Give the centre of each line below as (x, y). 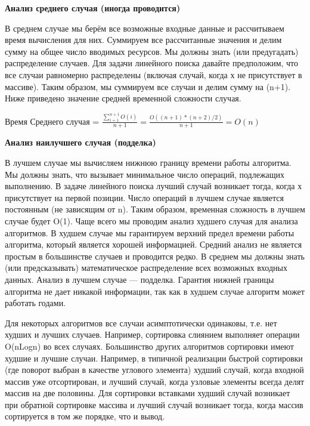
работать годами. (35, 303)
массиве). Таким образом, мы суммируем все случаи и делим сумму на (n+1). (148, 86)
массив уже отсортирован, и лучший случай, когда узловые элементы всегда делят (155, 381)
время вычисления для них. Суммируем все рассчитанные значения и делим (143, 40)
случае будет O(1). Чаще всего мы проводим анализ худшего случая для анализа (151, 220)
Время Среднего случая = (52, 121)
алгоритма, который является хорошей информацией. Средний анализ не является (154, 244)
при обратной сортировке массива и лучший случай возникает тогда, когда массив (154, 404)
